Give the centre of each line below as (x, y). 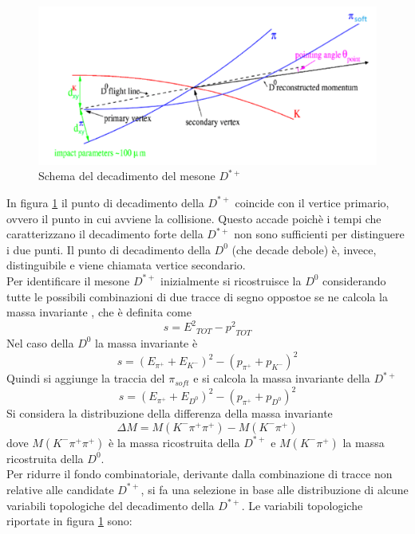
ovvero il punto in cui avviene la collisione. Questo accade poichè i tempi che (194, 218)
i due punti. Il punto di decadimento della (109, 249)
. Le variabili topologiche (302, 505)
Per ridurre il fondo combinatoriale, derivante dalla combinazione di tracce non (200, 474)
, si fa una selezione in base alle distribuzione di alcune (275, 489)
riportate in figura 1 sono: (69, 521)
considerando (354, 280)
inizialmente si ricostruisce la (231, 280)
